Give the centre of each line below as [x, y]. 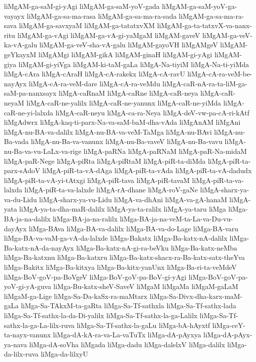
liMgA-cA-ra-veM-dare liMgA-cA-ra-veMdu [94, 83]
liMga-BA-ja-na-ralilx [85, 219]
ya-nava [16, 344]
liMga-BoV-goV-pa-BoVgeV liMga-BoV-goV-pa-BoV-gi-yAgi [95, 276]
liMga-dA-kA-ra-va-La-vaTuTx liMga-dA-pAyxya [127, 335]
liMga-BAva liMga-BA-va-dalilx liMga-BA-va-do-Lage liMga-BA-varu [134, 228]
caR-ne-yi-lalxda [29, 112]
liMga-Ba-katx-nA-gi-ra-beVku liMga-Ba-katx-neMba [157, 247]
